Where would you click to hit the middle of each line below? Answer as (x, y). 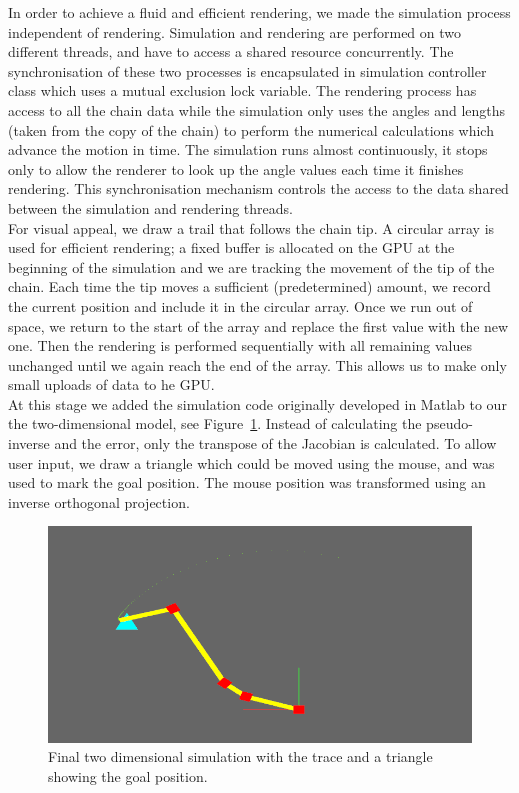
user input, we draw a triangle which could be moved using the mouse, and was (251, 462)
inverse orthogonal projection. (99, 501)
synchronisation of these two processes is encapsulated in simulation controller (247, 70)
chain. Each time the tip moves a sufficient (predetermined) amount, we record (249, 286)
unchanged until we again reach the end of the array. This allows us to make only (257, 364)
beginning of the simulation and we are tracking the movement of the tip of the (251, 266)
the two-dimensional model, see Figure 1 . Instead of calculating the (215, 423)
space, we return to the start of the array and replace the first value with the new (258, 325)
